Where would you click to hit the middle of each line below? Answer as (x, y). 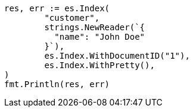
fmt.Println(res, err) (57, 84)
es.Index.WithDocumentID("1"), (117, 56)
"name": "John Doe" (100, 37)
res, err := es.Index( (57, 8)
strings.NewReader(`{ (95, 27)
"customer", (72, 18)
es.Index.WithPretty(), (99, 65)
